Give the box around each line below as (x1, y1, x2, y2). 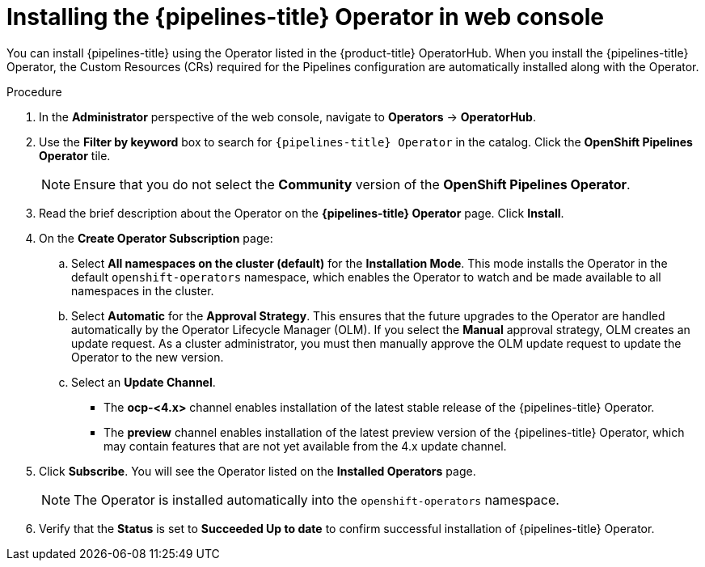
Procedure (6, 84, 62, 99)
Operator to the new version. (71, 349, 224, 364)
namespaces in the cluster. (71, 283, 214, 298)
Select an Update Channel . (71, 374, 216, 389)
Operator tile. (39, 148, 111, 163)
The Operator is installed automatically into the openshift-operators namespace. (74, 491, 559, 508)
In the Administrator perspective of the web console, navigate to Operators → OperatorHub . (39, 109, 536, 124)
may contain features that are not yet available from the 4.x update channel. (103, 438, 507, 453)
